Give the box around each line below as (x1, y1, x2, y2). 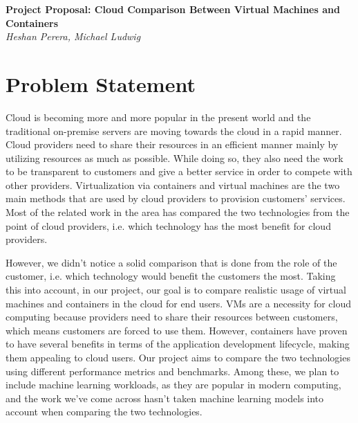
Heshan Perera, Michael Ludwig (6, 29, 141, 44)
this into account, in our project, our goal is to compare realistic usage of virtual (6, 282, 346, 297)
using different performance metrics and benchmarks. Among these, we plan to (6, 363, 339, 378)
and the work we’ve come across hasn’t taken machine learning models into (6, 390, 324, 405)
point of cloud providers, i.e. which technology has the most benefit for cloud (6, 218, 331, 233)
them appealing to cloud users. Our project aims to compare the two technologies (6, 350, 350, 364)
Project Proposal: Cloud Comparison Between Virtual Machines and (6, 2, 340, 16)
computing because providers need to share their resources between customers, (6, 309, 338, 324)
